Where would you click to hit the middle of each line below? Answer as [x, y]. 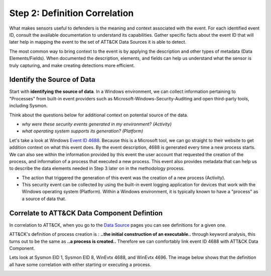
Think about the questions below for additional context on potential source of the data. [99, 115]
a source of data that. [44, 199]
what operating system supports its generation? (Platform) [83, 131]
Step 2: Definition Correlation [72, 13]
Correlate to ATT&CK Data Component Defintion [86, 213]
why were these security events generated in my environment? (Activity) [97, 124]
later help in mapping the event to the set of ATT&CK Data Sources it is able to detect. [98, 42]
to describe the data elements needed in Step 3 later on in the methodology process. [97, 169]
